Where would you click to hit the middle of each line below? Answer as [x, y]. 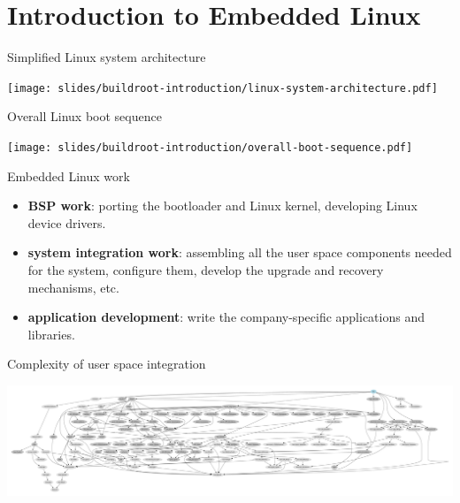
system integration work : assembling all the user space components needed [240, 252]
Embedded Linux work [69, 175]
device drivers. [67, 222]
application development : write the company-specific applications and [226, 317]
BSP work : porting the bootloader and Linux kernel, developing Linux [222, 206]
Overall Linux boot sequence [84, 116]
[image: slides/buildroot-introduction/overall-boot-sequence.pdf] [210, 147]
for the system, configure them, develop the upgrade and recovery [206, 270]
